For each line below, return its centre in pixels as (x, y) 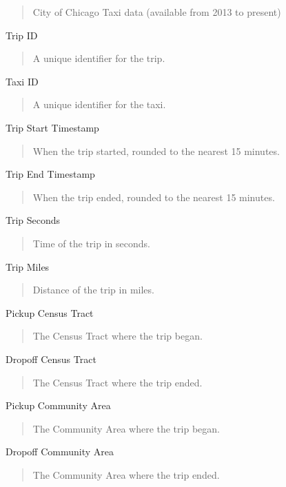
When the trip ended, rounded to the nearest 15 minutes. (154, 197)
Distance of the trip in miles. (93, 290)
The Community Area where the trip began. (126, 428)
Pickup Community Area (58, 405)
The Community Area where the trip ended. (126, 474)
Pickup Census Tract (50, 312)
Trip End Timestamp (50, 174)
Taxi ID (22, 81)
